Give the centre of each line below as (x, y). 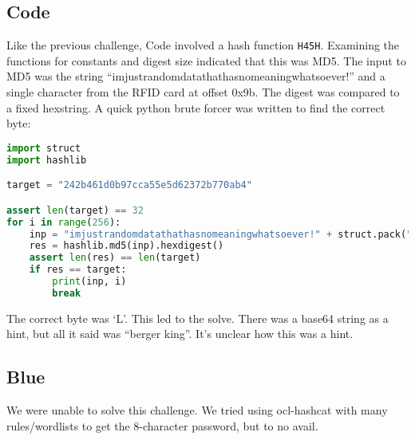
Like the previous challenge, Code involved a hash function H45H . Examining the (203, 45)
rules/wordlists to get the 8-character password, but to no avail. (162, 425)
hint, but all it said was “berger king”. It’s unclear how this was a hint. (180, 334)
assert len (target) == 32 (75, 210)
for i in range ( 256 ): (64, 222)
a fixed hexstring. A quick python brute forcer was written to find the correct (196, 107)
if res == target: (78, 270)
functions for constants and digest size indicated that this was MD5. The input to (206, 60)
